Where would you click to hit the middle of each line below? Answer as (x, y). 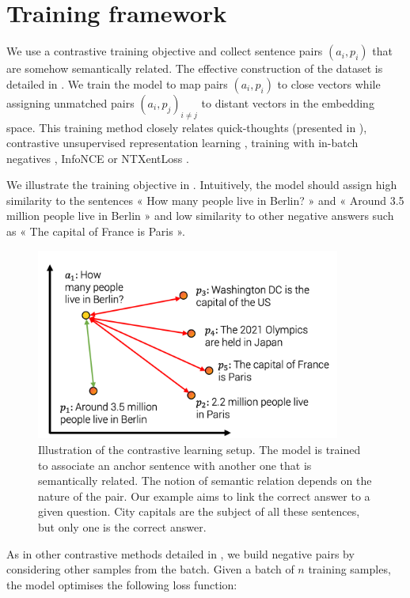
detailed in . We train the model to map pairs (117, 83)
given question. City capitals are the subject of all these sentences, (199, 511)
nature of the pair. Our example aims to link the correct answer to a (204, 496)
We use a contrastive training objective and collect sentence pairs (165, 51)
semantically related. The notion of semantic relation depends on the (205, 481)
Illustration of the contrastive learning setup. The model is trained (199, 449)
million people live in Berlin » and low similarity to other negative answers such (200, 216)
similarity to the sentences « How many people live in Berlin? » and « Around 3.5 (205, 200)
